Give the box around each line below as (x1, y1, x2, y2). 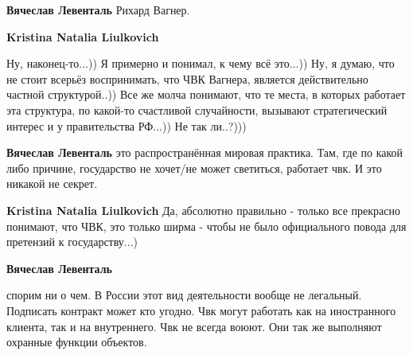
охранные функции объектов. (6, 334, 147, 350)
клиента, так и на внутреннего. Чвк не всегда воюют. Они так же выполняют (6, 318, 382, 334)
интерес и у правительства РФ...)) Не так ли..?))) (6, 117, 247, 134)
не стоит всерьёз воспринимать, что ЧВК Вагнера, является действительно (6, 70, 368, 87)
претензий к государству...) (6, 233, 138, 250)
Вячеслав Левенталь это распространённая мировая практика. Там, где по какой (6, 144, 403, 161)
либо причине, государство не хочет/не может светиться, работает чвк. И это (6, 159, 382, 176)
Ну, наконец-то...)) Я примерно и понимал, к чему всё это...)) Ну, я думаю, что (6, 55, 395, 72)
